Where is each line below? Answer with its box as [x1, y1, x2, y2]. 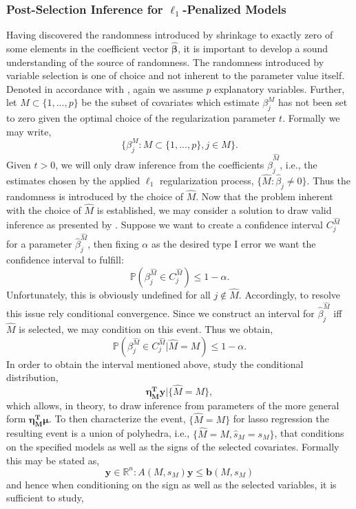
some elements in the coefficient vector [6, 41, 169, 56]
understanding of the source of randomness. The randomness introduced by [6, 54, 324, 69]
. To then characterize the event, [48, 411, 186, 426]
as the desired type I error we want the [151, 237, 316, 251]
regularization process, [159, 173, 254, 187]
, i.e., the [280, 157, 317, 171]
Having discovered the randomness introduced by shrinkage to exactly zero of [6, 28, 333, 42]
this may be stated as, [6, 453, 100, 467]
